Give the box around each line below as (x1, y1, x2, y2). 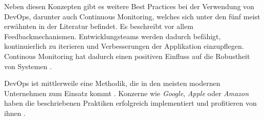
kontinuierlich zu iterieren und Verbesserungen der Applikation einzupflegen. (4, 41, 244, 51)
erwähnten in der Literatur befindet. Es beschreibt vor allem (4, 21, 193, 32)
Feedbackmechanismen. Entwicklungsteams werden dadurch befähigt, (4, 31, 221, 41)
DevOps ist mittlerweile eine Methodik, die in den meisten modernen (4, 78, 221, 88)
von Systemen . (4, 61, 52, 71)
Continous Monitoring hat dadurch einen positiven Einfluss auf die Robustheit (4, 50, 250, 61)
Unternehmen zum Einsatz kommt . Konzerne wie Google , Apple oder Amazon (4, 87, 249, 98)
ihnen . (4, 107, 26, 118)
